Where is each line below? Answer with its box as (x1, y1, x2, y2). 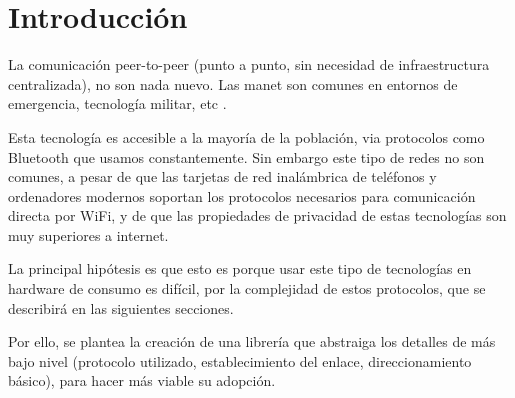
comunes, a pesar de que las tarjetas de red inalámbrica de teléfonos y (8, 166, 437, 187)
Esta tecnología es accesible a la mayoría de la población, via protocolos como (8, 126, 485, 147)
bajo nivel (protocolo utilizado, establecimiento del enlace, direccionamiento (8, 350, 472, 371)
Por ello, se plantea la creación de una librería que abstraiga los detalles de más (8, 331, 496, 352)
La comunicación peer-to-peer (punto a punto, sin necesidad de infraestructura (8, 54, 490, 75)
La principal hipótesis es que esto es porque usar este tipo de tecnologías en (8, 258, 472, 279)
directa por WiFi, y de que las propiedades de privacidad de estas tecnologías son (8, 205, 507, 226)
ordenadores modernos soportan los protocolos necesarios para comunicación (8, 185, 476, 206)
